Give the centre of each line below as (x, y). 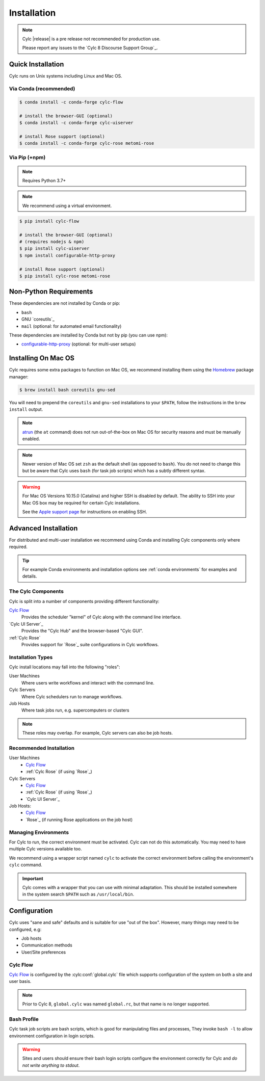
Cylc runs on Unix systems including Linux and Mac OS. (66, 76)
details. (30, 576)
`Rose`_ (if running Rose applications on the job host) (79, 819)
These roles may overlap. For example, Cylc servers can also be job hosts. (98, 733)
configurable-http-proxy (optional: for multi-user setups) (79, 344)
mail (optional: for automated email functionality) (71, 326)
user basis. (20, 981)
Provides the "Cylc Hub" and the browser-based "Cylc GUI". (82, 631)
